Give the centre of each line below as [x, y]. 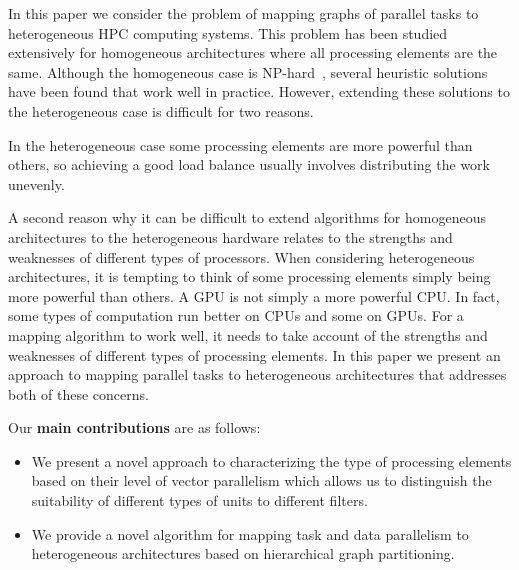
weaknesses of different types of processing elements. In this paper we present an [254, 354]
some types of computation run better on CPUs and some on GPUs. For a [236, 315]
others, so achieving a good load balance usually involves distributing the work [249, 164]
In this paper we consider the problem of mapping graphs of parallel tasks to [243, 13]
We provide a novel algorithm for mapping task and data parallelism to [250, 533]
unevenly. [36, 183]
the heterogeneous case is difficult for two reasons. [161, 110]
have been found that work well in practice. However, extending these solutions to [259, 91]
